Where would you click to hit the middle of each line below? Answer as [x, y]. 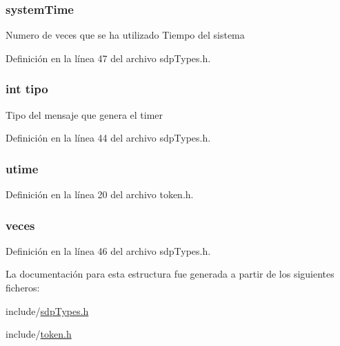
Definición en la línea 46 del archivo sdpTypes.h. [108, 250]
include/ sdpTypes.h [47, 310]
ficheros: [23, 288]
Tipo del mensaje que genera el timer [84, 114]
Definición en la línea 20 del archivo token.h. [100, 194]
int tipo [27, 89]
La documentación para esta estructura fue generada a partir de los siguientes [170, 274]
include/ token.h [39, 334]
